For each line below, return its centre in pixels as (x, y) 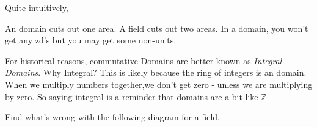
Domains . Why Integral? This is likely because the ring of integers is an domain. (156, 72)
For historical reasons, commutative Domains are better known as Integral (144, 60)
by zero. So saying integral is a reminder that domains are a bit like (132, 96)
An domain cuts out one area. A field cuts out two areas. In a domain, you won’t (157, 28)
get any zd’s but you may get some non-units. (91, 40)
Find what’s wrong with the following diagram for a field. (112, 117)
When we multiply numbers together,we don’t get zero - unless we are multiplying (159, 84)
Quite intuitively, (37, 7)
